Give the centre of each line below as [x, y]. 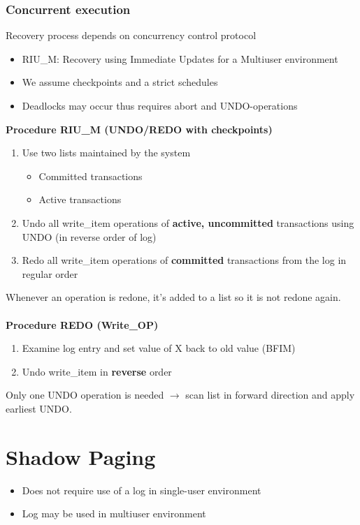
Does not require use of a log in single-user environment [142, 490]
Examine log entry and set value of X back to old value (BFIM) [159, 348]
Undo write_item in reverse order [97, 371]
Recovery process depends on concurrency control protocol [131, 35]
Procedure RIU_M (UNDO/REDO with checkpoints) [139, 129]
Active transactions [80, 199]
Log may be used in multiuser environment [114, 513]
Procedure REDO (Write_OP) [82, 324]
